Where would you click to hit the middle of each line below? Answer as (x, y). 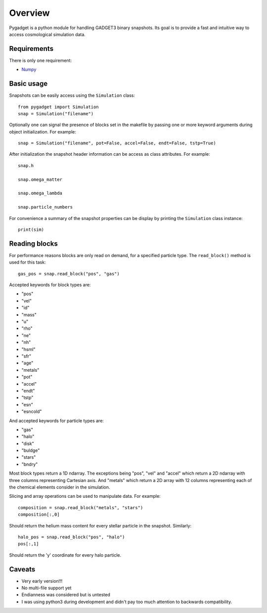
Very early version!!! (42, 581)
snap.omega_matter (40, 179)
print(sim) (31, 230)
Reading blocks (33, 243)
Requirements (31, 49)
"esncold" (32, 412)
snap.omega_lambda (40, 193)
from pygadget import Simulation (58, 107)
